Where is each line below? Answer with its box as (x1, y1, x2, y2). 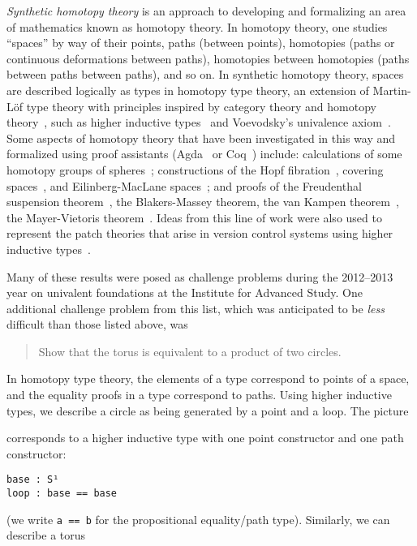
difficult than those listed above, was (6, 316, 188, 333)
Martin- (372, 81, 411, 98)
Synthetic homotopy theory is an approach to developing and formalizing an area (6, 2, 406, 19)
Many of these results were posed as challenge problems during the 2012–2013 (6, 268, 393, 285)
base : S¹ (6, 474, 59, 486)
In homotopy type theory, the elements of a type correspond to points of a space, (6, 370, 410, 387)
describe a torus (6, 527, 86, 544)
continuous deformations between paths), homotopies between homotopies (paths (6, 49, 410, 67)
